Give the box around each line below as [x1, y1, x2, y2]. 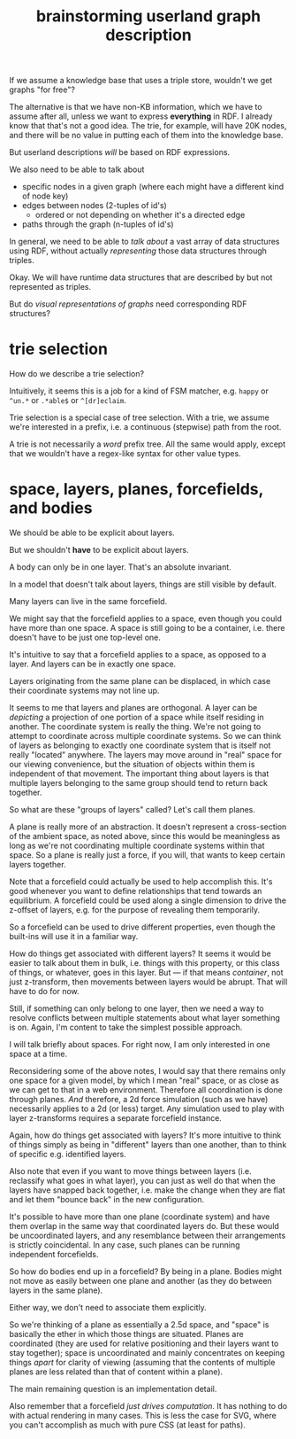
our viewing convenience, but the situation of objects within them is [9, 759, 255, 770]
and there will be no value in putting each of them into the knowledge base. [9, 130, 284, 141]
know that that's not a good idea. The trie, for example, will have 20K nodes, [9, 121, 287, 131]
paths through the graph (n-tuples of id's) [21, 219, 174, 229]
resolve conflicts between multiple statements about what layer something [9, 1013, 280, 1023]
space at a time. [9, 1048, 68, 1060]
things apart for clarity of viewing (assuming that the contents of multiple [9, 1357, 276, 1368]
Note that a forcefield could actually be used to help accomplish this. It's [9, 876, 273, 887]
